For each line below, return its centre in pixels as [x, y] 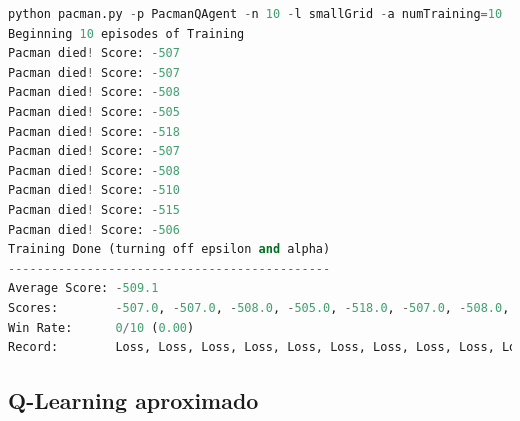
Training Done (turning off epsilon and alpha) [169, 249]
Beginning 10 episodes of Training [126, 33]
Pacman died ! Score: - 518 [94, 131]
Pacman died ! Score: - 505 [94, 111]
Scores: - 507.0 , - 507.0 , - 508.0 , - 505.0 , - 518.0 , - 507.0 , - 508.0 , [259, 307]
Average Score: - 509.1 [83, 288]
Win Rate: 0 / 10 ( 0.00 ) [101, 327]
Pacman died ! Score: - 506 [94, 229]
